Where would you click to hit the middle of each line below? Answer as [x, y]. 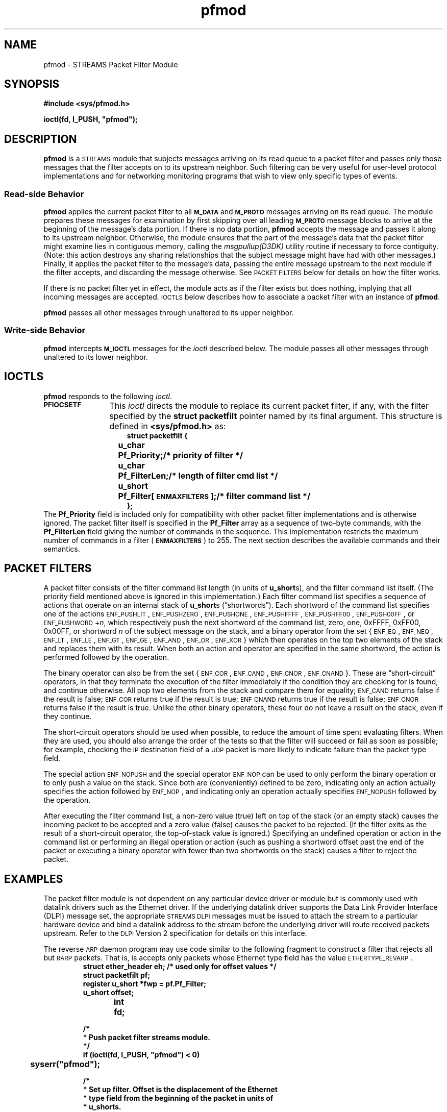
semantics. [62, 549]
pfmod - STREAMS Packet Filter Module [111, 64]
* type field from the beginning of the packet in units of [178, 1098]
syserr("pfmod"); [65, 1064]
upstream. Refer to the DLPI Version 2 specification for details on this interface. [175, 933]
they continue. [68, 716]
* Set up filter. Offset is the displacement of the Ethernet [180, 1090]
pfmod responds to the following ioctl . [108, 396]
